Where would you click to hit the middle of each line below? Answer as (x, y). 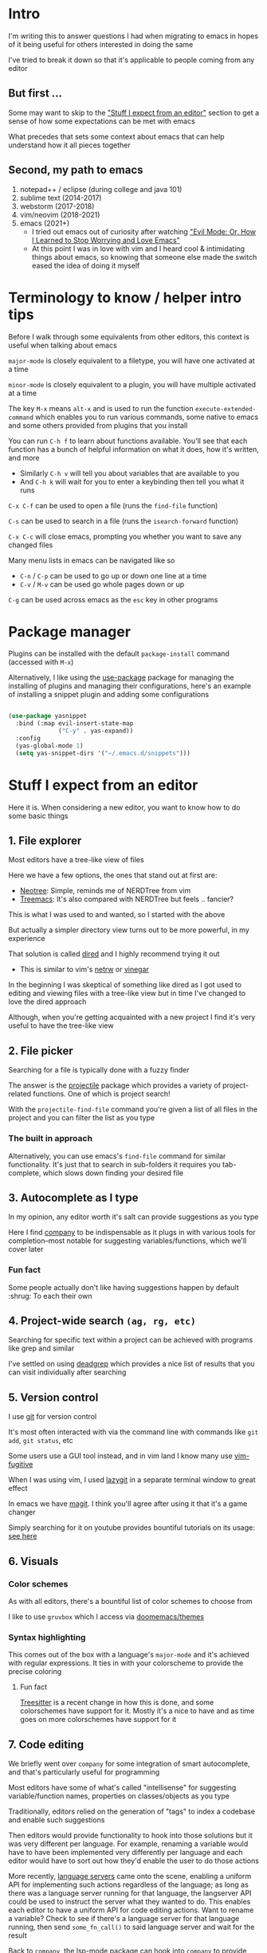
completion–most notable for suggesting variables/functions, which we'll (128, 1241)
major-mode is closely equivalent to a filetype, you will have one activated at (132, 360)
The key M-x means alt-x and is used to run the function (101, 408)
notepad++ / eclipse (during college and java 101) (101, 189)
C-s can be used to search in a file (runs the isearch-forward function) (124, 521)
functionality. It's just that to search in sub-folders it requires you (114, 1164)
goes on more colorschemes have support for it (98, 1720)
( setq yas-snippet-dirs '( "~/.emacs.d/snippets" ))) (103, 753)
